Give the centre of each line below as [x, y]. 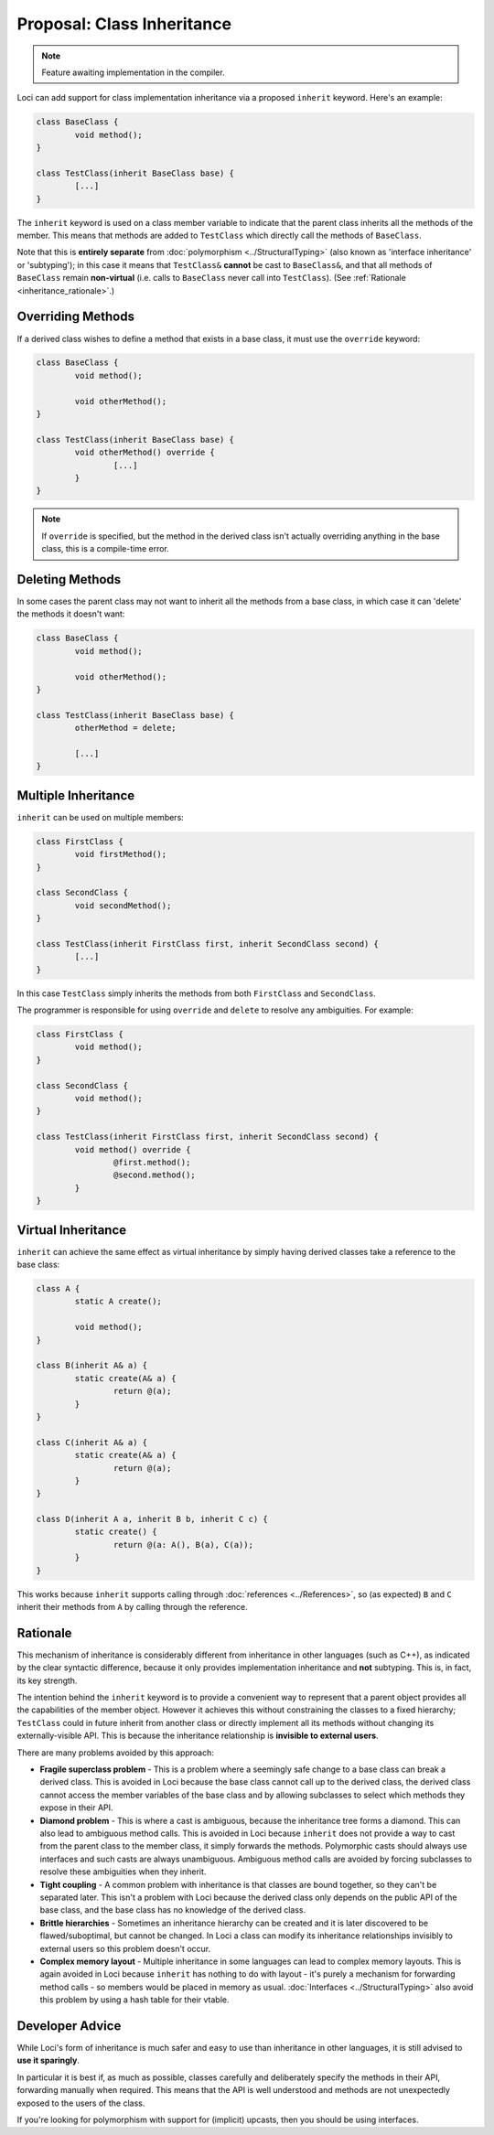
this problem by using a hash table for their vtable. [134, 2000]
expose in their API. [76, 1808]
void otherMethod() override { [145, 452]
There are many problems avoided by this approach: [116, 1753]
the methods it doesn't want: [71, 614]
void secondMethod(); [123, 905]
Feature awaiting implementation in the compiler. [133, 72]
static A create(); [118, 1302]
